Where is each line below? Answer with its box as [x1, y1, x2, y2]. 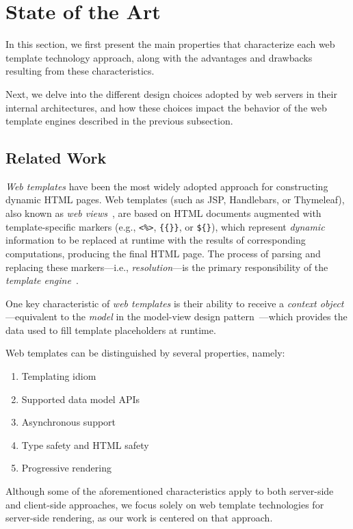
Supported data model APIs [21, 391, 140, 406]
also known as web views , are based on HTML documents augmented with [5, 206, 322, 220]
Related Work [5, 147, 107, 168]
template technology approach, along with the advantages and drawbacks [5, 50, 313, 64]
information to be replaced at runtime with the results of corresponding [5, 233, 306, 247]
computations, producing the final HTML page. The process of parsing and [5, 246, 321, 260]
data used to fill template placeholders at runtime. [5, 322, 216, 337]
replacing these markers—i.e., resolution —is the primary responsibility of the [5, 259, 328, 274]
